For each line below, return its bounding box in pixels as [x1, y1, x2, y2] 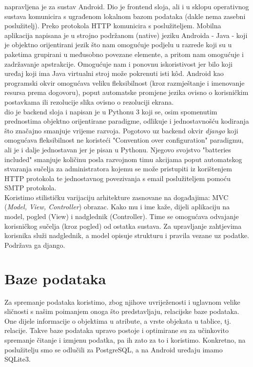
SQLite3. [4, 354, 31, 364]
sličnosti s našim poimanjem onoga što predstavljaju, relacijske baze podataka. [4, 306, 239, 316]
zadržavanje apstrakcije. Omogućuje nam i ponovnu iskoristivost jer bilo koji [4, 58, 233, 69]
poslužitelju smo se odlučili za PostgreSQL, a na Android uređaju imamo [4, 344, 223, 354]
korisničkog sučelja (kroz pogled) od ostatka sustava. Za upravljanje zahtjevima [4, 220, 242, 231]
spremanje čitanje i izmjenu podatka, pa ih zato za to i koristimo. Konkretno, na [4, 334, 246, 345]
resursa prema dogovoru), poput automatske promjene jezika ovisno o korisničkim [4, 87, 249, 97]
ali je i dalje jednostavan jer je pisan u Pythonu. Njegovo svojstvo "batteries [4, 144, 231, 154]
